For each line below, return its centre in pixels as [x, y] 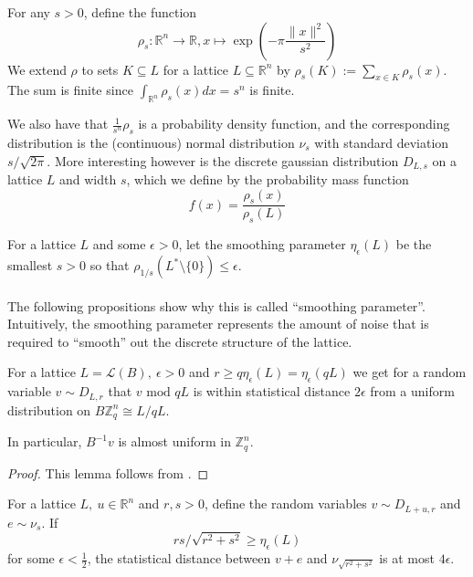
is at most [407, 558]
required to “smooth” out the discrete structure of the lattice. [180, 341]
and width [88, 179]
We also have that [58, 124]
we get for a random [410, 372]
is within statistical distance [272, 391]
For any [29, 12]
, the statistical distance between [179, 558]
